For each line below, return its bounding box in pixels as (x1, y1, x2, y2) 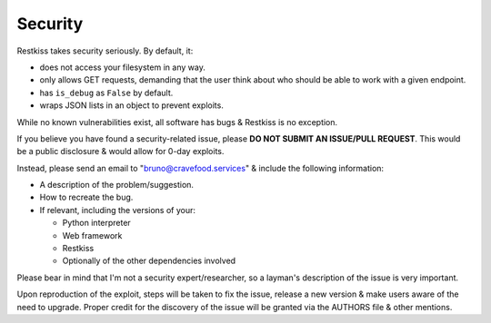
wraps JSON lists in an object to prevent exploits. (39, 100, 225, 111)
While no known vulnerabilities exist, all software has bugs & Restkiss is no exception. (16, 116, 338, 127)
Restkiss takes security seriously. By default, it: (16, 45, 194, 56)
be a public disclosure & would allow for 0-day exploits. (16, 146, 225, 157)
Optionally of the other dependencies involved (62, 255, 236, 267)
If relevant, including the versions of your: (39, 204, 195, 215)
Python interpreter (62, 218, 131, 229)
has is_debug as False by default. (39, 87, 174, 98)
